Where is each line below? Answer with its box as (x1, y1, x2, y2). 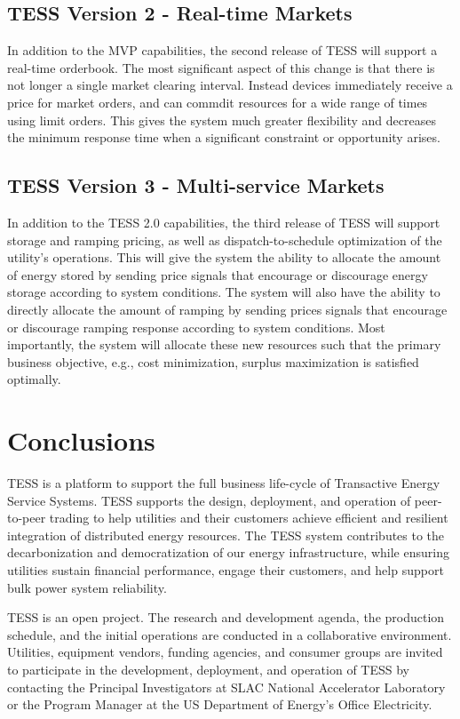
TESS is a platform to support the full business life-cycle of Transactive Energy (7, 474, 440, 492)
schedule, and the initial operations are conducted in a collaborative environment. (7, 625, 452, 643)
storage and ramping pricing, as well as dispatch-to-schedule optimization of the (7, 230, 442, 249)
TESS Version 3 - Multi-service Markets (7, 172, 385, 199)
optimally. (7, 370, 61, 388)
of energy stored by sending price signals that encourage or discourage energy (7, 265, 428, 284)
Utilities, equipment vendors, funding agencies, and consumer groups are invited (7, 643, 443, 661)
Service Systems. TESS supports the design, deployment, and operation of (7, 491, 411, 509)
